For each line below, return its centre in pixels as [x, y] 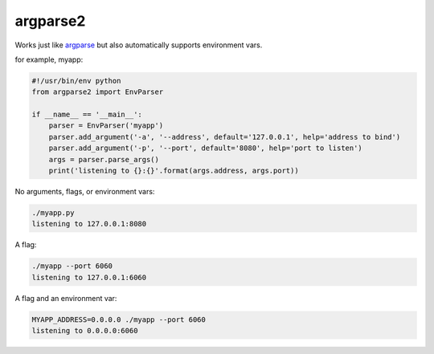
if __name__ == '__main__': [87, 115]
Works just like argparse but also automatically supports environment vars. [139, 45]
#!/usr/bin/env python [76, 81]
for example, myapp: [49, 59]
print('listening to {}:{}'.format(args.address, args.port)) [174, 171]
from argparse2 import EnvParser [98, 92]
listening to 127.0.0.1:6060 [89, 277]
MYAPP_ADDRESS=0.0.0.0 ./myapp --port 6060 [119, 319]
